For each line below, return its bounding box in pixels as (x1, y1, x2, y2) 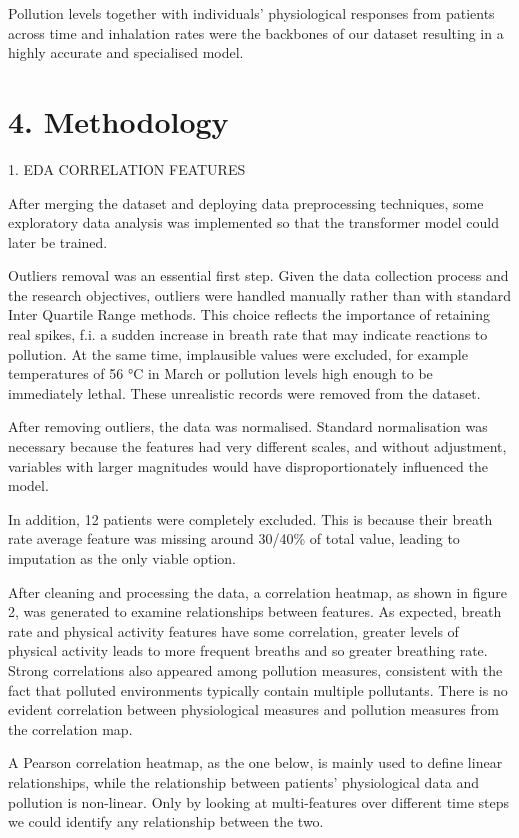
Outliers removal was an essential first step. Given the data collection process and (8, 265, 509, 286)
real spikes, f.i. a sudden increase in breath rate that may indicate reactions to (8, 324, 488, 345)
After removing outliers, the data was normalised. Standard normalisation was (8, 416, 488, 437)
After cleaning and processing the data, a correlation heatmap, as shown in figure (8, 581, 508, 602)
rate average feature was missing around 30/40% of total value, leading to (8, 528, 460, 549)
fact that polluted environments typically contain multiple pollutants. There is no (8, 679, 508, 700)
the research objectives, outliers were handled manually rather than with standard (8, 284, 512, 305)
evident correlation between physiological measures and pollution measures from (8, 699, 499, 720)
